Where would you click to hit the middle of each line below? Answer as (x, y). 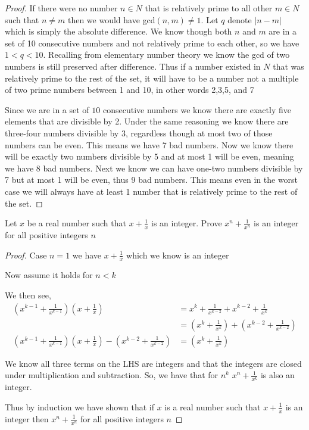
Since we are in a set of (47, 109)
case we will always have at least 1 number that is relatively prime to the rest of (151, 191)
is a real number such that (213, 406)
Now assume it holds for (49, 275)
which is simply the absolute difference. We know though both (118, 31)
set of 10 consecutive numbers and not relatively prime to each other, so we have (152, 43)
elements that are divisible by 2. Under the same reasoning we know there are (147, 121)
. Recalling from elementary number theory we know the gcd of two (166, 54)
